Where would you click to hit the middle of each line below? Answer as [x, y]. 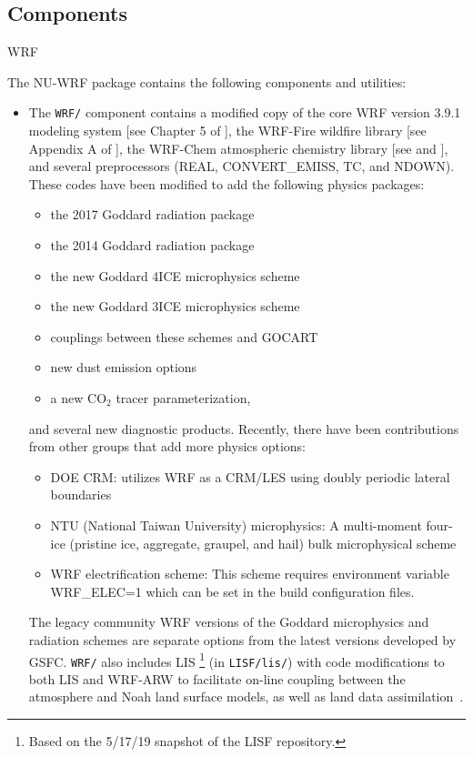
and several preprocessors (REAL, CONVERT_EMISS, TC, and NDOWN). [242, 166]
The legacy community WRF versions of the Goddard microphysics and [229, 622]
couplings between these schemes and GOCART [184, 336]
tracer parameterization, [183, 397]
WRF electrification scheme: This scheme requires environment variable [250, 574]
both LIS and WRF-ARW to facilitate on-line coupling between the [217, 678]
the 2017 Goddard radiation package [152, 214]
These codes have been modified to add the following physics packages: [226, 183]
